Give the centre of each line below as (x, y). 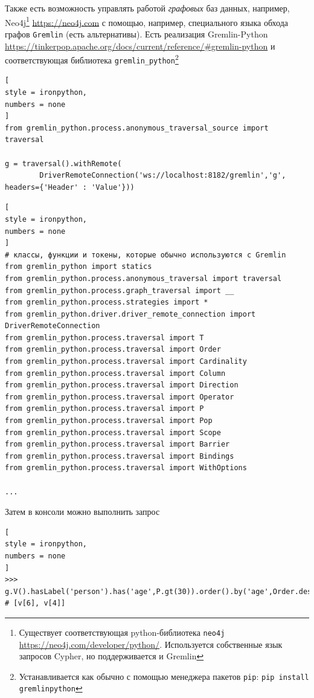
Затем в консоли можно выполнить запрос (82, 512)
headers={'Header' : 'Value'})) (70, 187)
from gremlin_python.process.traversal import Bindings (120, 456)
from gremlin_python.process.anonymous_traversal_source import (137, 128)
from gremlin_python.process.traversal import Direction (122, 385)
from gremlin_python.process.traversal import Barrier (117, 444)
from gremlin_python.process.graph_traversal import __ (120, 290)
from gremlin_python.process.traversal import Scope (113, 432)
